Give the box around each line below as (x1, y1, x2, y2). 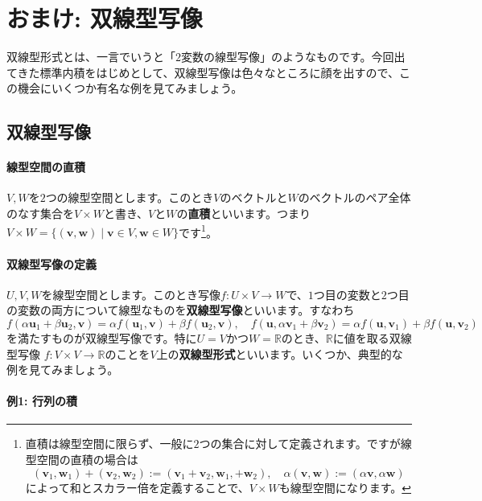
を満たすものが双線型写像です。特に (6, 329, 197, 346)
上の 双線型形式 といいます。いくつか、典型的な (156, 345, 403, 362)
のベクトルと (220, 189, 288, 206)
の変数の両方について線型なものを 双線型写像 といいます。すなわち (6, 302, 355, 318)
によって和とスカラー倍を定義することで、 (25, 478, 249, 495)
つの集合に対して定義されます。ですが (199, 435, 401, 452)
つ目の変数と (313, 285, 381, 302)
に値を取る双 (332, 329, 401, 346)
